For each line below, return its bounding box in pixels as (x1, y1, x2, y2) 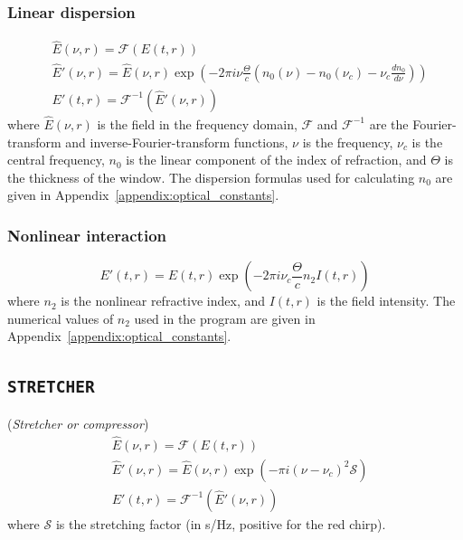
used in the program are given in (134, 308, 316, 327)
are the (369, 114, 409, 133)
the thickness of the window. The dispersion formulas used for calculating (7, 167, 415, 186)
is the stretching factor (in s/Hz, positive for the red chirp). (55, 514, 386, 533)
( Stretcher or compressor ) (7, 413, 149, 432)
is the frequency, (302, 132, 393, 151)
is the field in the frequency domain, (97, 114, 298, 133)
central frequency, (7, 150, 105, 169)
